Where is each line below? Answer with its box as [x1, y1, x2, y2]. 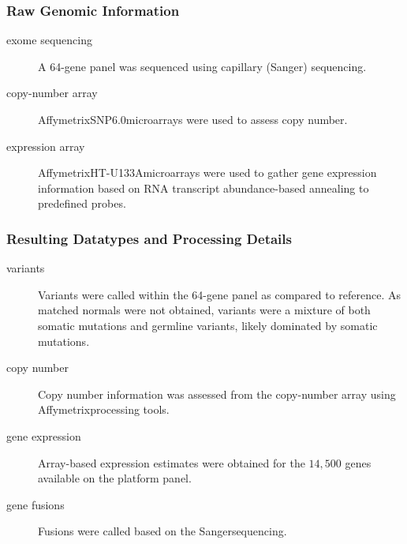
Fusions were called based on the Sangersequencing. [38, 523, 287, 539]
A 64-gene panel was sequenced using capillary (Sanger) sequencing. [38, 58, 367, 74]
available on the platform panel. [38, 470, 192, 486]
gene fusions [6, 496, 65, 512]
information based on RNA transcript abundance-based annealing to [38, 179, 369, 196]
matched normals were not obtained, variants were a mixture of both [38, 302, 371, 318]
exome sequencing [6, 32, 92, 48]
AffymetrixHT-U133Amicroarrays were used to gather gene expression [38, 164, 377, 181]
